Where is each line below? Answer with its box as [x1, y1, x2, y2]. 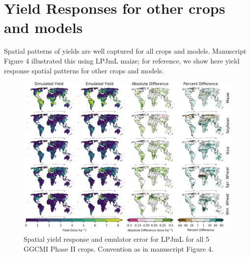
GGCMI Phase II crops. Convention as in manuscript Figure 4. [24, 243, 214, 254]
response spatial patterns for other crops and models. [4, 65, 164, 75]
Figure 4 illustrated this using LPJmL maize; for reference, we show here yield [4, 55, 240, 65]
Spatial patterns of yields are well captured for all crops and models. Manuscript [4, 46, 247, 56]
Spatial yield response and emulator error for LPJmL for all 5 [24, 234, 210, 244]
